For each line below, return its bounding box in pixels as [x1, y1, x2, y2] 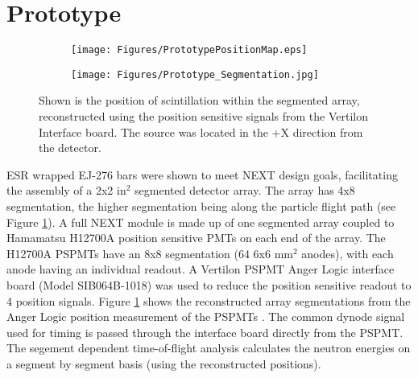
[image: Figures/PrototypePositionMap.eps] [71, 44, 308, 56]
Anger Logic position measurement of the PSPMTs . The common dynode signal [6, 308, 405, 325]
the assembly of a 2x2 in [6, 182, 126, 199]
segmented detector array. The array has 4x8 [135, 182, 355, 199]
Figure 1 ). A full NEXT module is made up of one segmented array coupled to [6, 213, 395, 230]
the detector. [39, 139, 101, 156]
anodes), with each [301, 244, 394, 261]
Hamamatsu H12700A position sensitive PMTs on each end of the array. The [6, 229, 386, 246]
